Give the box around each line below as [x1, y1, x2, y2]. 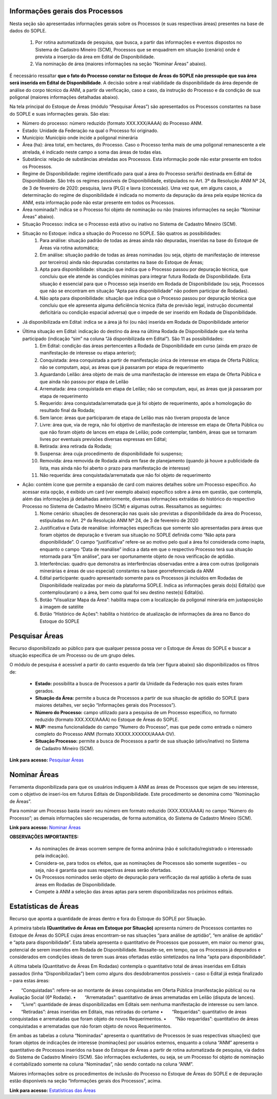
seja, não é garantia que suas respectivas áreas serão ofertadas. [35, 867, 172, 873]
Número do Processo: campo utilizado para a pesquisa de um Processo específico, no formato [35, 709, 237, 715]
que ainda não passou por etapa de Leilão [39, 378, 129, 385]
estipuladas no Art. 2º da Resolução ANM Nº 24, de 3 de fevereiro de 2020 [39, 517, 199, 524]
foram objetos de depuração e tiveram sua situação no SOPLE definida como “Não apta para [39, 532, 236, 538]
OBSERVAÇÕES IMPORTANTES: [9, 834, 79, 840]
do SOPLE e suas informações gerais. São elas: [9, 110, 110, 117]
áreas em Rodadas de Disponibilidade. [35, 881, 116, 887]
